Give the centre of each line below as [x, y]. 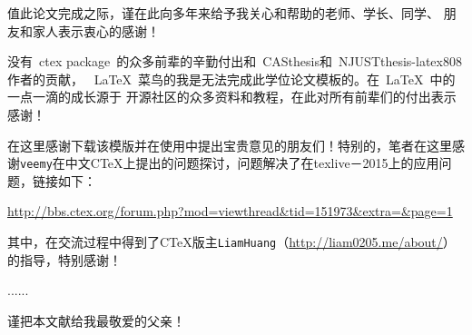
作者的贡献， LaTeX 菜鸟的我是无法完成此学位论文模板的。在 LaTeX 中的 [231, 79]
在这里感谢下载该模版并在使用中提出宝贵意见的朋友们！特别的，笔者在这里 [230, 145]
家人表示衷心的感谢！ [96, 30]
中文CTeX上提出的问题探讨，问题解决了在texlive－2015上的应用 [252, 163]
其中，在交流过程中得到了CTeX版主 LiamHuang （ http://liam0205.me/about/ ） [231, 241]
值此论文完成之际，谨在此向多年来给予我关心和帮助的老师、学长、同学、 [223, 13]
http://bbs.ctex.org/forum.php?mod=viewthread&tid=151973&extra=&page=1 [230, 211]
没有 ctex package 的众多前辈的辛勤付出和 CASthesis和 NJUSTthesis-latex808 [235, 61]
